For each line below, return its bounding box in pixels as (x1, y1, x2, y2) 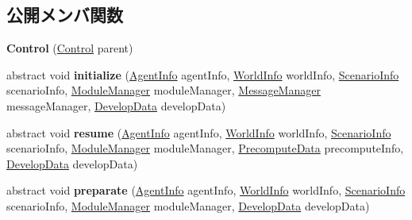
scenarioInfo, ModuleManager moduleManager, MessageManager (6, 82, 321, 98)
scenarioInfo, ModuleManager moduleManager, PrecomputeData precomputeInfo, (6, 140, 404, 156)
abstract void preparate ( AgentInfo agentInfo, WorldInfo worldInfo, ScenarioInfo (6, 182, 406, 199)
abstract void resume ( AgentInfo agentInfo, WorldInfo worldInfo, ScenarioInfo (6, 124, 391, 141)
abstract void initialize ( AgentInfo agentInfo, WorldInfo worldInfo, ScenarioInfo (6, 66, 399, 83)
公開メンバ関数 (6, 2, 123, 27)
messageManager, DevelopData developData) (6, 97, 226, 114)
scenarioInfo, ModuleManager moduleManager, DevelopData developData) (6, 197, 370, 214)
